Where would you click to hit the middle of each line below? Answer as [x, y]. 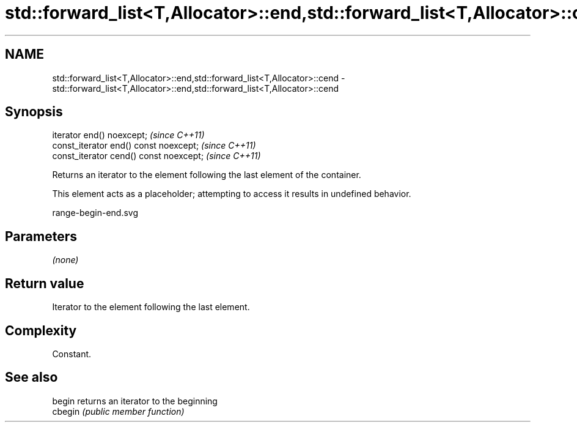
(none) [65, 260]
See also [31, 377]
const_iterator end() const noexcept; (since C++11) [154, 146]
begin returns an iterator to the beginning [135, 401]
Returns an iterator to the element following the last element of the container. [207, 175]
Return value [45, 283]
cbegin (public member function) [118, 411]
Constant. [72, 354]
